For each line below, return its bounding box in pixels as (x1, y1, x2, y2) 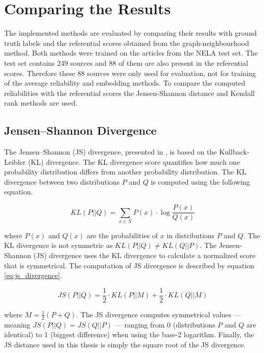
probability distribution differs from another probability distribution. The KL (4, 166, 247, 177)
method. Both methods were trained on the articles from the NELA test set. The (4, 47, 258, 58)
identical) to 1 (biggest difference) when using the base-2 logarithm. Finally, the (4, 329, 254, 340)
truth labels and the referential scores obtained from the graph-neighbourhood (4, 37, 249, 48)
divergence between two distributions (4, 176, 120, 187)
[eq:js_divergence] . (4, 270, 62, 281)
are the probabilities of (87, 230, 158, 240)
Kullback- (219, 146, 250, 157)
